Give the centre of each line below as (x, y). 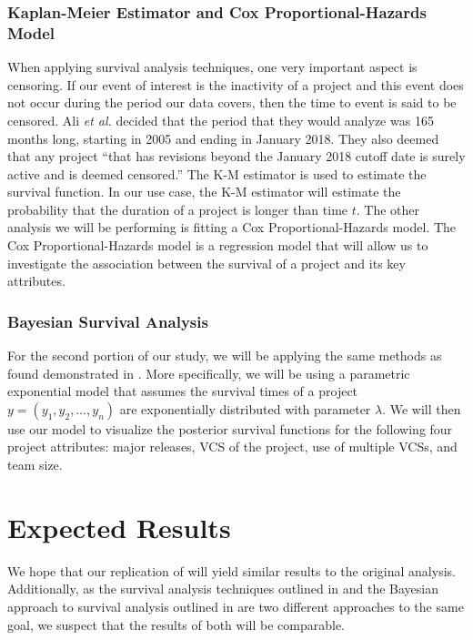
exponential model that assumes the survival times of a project (183, 391)
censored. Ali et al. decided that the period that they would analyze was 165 (221, 120)
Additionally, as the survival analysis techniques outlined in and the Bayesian (223, 589)
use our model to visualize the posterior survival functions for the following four (230, 428)
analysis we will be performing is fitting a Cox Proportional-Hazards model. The (232, 227)
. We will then (422, 408)
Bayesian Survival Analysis (108, 321)
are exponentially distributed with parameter (245, 408)
